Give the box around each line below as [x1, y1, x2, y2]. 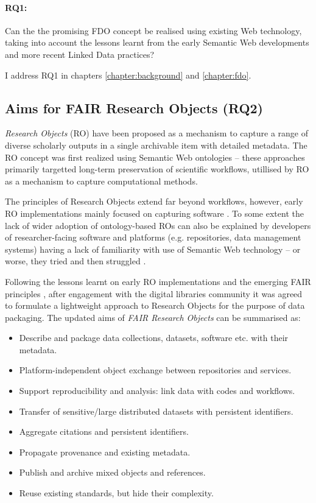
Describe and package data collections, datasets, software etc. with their [19, 331, 289, 344]
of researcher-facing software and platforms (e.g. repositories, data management [5, 231, 301, 244]
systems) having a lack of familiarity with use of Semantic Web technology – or [5, 242, 301, 255]
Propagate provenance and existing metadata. [19, 445, 191, 458]
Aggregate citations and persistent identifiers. [19, 425, 189, 438]
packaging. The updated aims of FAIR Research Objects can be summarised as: [5, 311, 301, 323]
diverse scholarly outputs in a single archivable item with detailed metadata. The [5, 138, 307, 151]
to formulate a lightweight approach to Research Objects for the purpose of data [5, 299, 305, 312]
